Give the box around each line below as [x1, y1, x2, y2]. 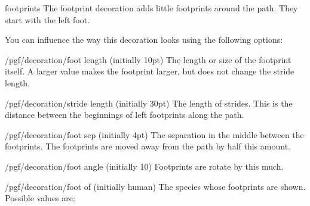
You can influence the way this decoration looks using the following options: [5, 33, 283, 46]
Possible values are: [5, 192, 75, 204]
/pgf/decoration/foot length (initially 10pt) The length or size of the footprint [5, 53, 291, 65]
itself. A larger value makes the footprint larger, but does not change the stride [5, 65, 294, 77]
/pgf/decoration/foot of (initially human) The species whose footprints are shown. [5, 180, 306, 192]
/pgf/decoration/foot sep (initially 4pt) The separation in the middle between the [5, 128, 304, 141]
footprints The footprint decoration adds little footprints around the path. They [5, 2, 298, 14]
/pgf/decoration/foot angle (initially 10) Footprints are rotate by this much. [5, 160, 284, 172]
